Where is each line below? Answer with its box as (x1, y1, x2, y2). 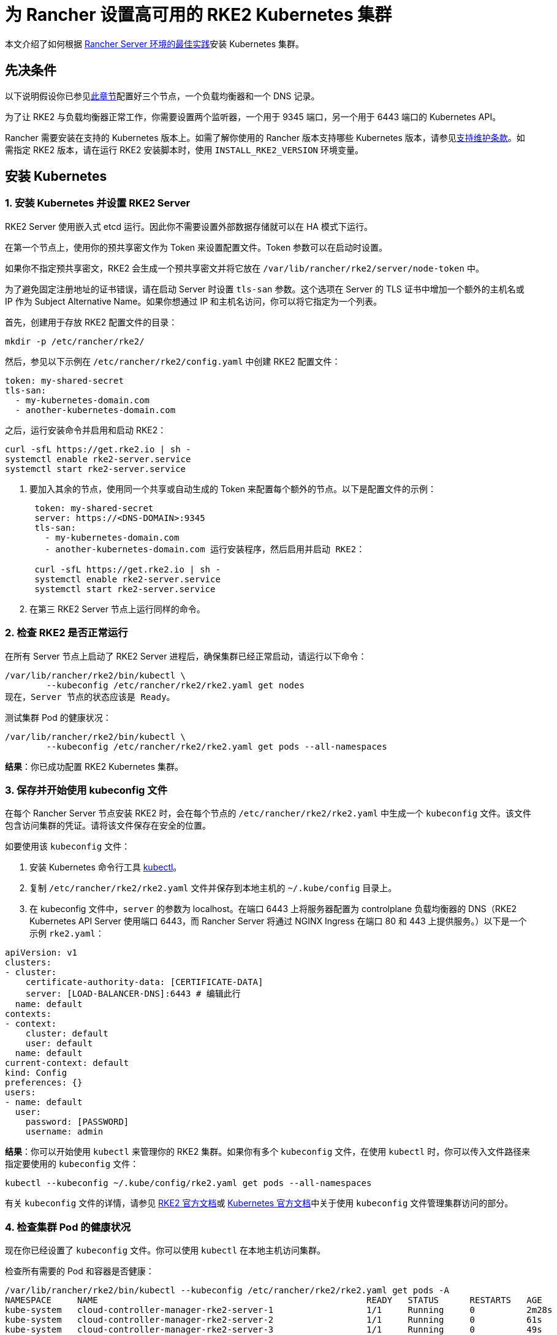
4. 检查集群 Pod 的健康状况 (5, 1220, 131, 1233)
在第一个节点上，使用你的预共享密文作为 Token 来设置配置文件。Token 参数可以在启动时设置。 (5, 242, 388, 253)
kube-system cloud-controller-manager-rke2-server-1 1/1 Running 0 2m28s (5, 1305, 553, 1315)
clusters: (5, 957, 51, 968)
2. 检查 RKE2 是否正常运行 (5, 626, 128, 639)
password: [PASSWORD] (25, 1117, 129, 1127)
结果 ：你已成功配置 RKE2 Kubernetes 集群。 (5, 761, 184, 772)
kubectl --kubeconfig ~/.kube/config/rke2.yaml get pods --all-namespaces (5, 1178, 372, 1189)
